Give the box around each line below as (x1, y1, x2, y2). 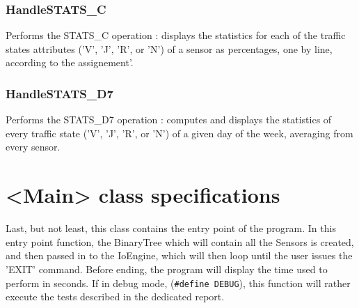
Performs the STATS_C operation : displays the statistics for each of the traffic (6, 28, 346, 43)
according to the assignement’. (6, 55, 134, 70)
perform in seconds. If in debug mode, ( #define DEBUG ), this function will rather (6, 275, 351, 290)
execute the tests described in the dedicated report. (6, 289, 225, 304)
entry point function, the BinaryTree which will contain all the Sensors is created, (6, 234, 354, 249)
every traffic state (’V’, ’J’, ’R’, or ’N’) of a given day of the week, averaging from (6, 125, 353, 140)
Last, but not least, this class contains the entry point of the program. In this (6, 221, 336, 236)
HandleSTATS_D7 (6, 84, 113, 102)
